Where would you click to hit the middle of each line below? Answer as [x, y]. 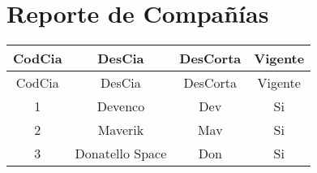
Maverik [121, 130]
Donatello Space [121, 154]
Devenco [121, 106]
